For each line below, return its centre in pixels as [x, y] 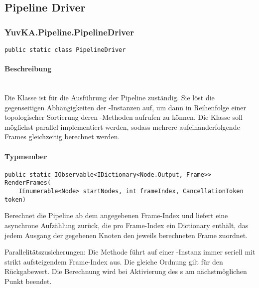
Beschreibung [28, 69]
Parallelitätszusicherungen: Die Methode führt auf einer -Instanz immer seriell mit [130, 252]
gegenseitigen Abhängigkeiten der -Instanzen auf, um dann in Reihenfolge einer [125, 107]
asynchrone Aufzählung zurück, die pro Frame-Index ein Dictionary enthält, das [127, 225]
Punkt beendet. [28, 281]
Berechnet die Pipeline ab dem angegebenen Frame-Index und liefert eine [116, 215]
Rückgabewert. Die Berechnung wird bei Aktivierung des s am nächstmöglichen [126, 271]
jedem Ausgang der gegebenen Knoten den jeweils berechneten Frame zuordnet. [126, 235]
